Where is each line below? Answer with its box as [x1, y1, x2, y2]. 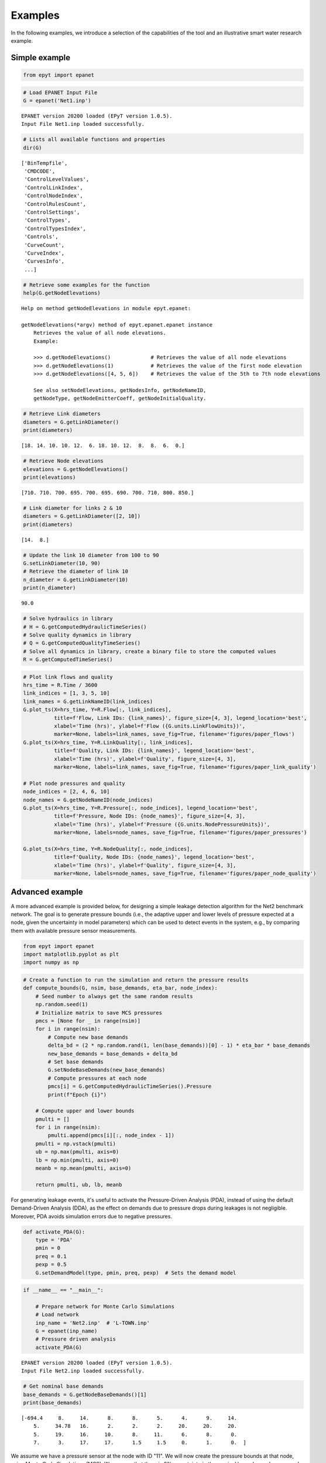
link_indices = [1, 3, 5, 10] [23, 690, 110, 696]
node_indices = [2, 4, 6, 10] [23, 788, 110, 795]
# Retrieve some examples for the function [23, 281, 150, 288]
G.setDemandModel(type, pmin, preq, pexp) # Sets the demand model [35, 1269, 236, 1276]
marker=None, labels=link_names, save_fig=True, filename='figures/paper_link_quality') [53, 764, 317, 770]
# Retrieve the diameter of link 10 [23, 568, 129, 575]
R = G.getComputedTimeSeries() [23, 656, 114, 663]
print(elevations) [23, 474, 76, 480]
